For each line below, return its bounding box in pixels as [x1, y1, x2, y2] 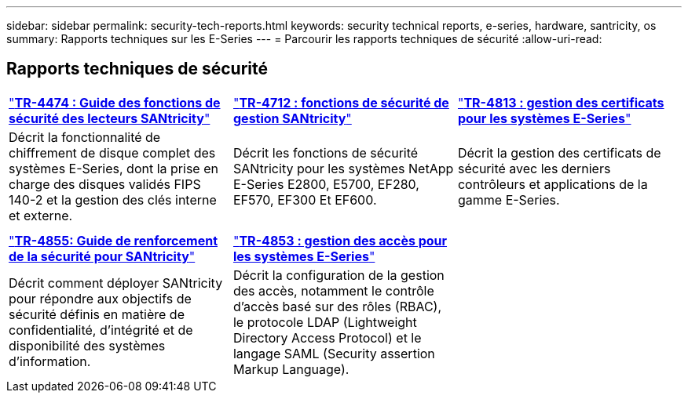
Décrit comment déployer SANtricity [9, 274, 223, 291]
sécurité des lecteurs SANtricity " [9, 110, 210, 126]
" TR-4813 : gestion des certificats [457, 94, 664, 111]
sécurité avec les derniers [457, 160, 611, 176]
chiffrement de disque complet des [9, 144, 216, 161]
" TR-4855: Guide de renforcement [9, 232, 218, 248]
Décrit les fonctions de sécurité [232, 144, 419, 161]
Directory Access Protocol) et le [232, 329, 422, 346]
